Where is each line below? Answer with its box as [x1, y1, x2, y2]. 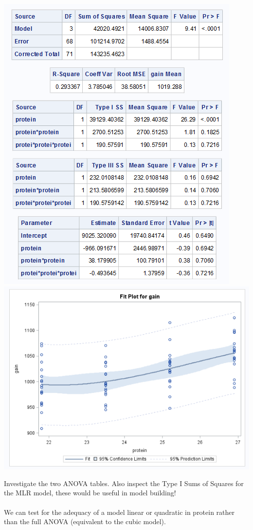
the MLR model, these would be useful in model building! [4, 488, 176, 498]
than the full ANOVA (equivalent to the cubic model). [4, 516, 166, 527]
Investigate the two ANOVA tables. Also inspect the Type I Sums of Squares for [4, 478, 244, 488]
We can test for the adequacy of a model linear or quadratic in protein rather [4, 507, 235, 517]
